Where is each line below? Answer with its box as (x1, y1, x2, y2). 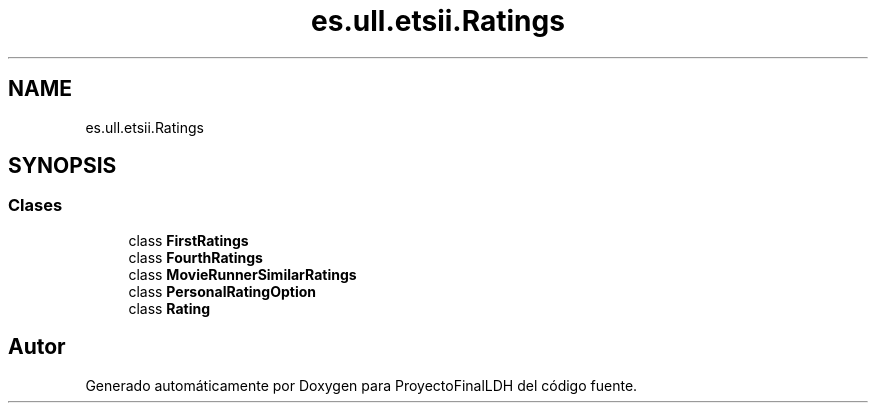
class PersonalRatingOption (128, 282, 316, 300)
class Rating (128, 299, 211, 317)
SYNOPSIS (8, 153, 117, 179)
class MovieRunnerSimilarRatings (128, 265, 357, 283)
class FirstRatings (128, 231, 249, 249)
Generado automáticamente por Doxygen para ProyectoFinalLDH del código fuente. (85, 376, 638, 394)
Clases (8, 195, 63, 216)
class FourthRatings (128, 248, 263, 266)
